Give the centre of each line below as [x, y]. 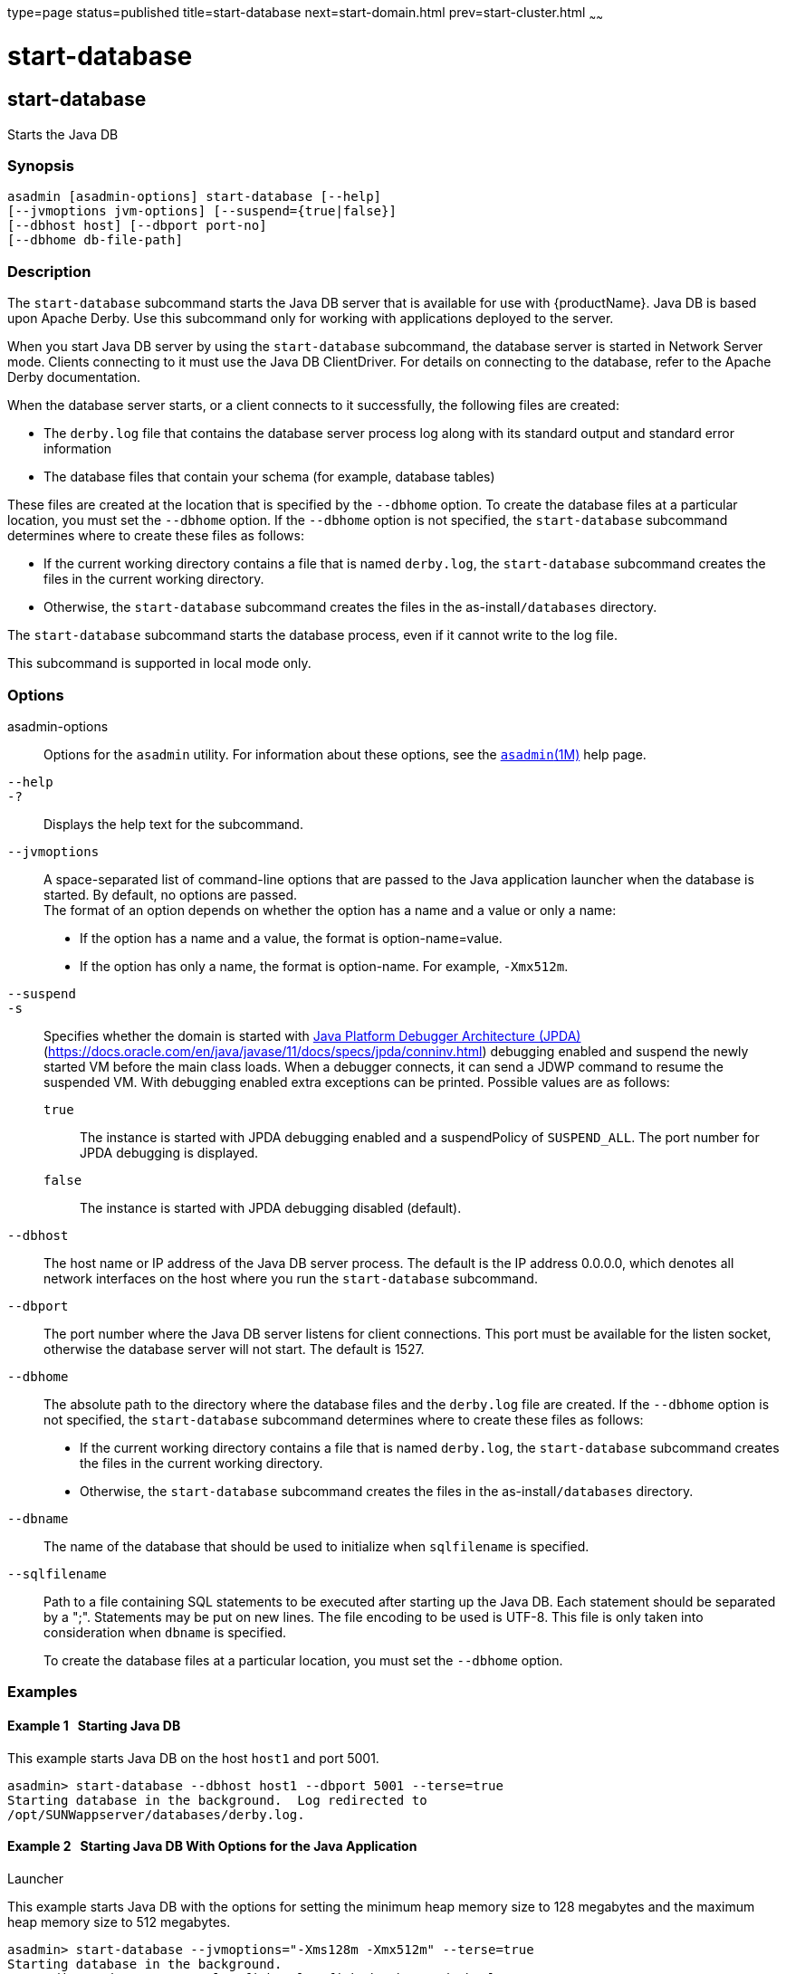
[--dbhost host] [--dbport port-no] [137, 226]
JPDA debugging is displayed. [169, 1152]
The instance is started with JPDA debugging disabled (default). [271, 1207]
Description [49, 271]
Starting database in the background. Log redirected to [217, 1800]
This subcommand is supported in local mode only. [159, 663]
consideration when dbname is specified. [165, 1632]
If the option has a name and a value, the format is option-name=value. [291, 938]
